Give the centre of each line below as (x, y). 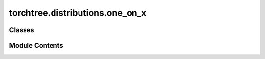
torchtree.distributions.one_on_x (78, 13)
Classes (22, 30)
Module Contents (36, 46)
